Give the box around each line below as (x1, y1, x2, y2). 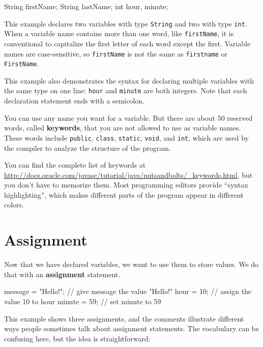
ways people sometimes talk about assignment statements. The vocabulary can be (4, 323, 259, 334)
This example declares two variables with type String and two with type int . (4, 18, 247, 29)
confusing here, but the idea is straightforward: (4, 333, 151, 343)
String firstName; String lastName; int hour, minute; (4, 1, 168, 11)
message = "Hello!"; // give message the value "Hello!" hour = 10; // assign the (4, 286, 252, 297)
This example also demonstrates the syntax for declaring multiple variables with (4, 75, 254, 86)
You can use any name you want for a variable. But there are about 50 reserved (4, 112, 253, 123)
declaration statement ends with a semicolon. (4, 95, 144, 106)
